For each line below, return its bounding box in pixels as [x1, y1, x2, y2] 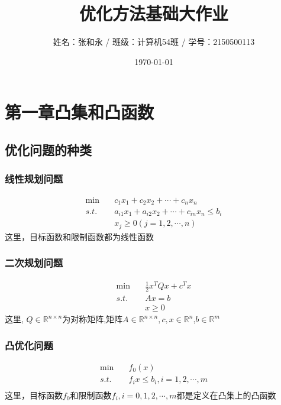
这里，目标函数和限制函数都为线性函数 [5, 230, 154, 242]
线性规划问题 [5, 171, 63, 186]
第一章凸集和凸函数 [5, 100, 154, 124]
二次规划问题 [5, 255, 63, 270]
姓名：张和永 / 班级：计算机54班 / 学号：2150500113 [53, 35, 255, 48]
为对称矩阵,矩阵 [62, 313, 123, 325]
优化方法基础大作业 [79, 1, 228, 25]
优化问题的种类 [5, 140, 92, 158]
